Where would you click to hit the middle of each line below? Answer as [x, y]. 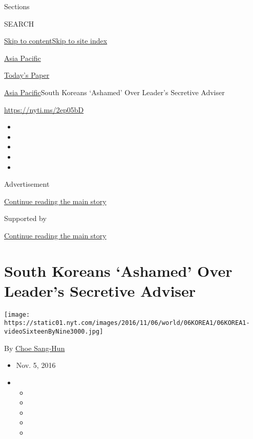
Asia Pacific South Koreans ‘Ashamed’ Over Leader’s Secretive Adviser [114, 92]
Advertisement [27, 184]
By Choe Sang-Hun [35, 348]
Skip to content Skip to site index [56, 41]
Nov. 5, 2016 [36, 365]
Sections [17, 6]
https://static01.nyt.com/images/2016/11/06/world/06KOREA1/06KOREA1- [127, 323]
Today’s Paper [27, 75]
